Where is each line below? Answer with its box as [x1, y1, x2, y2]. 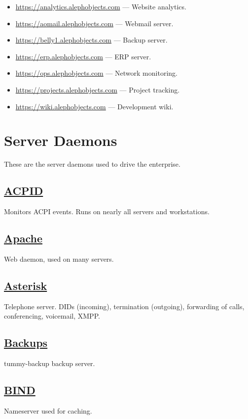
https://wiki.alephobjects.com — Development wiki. [15, 101, 174, 111]
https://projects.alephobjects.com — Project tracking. [15, 84, 180, 94]
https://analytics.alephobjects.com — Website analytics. [15, 1, 186, 11]
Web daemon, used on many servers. [4, 253, 114, 264]
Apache [4, 231, 42, 246]
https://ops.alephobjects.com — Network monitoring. [15, 68, 177, 78]
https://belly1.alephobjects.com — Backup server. [15, 35, 168, 45]
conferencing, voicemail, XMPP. [4, 311, 100, 321]
